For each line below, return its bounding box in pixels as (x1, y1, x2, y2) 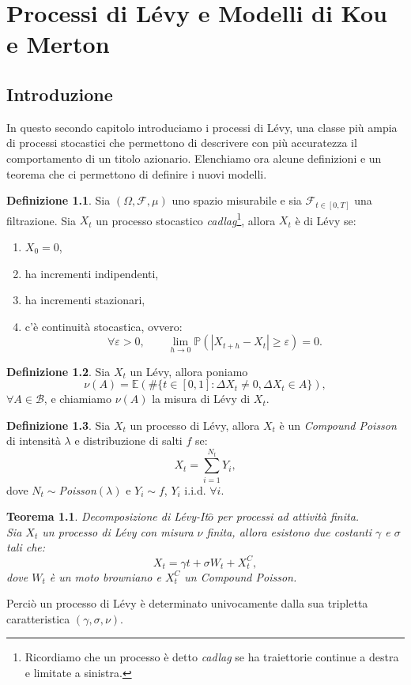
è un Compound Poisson (279, 416, 397, 433)
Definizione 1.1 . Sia (6, 192, 111, 209)
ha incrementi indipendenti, (25, 265, 159, 281)
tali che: (6, 539, 46, 555)
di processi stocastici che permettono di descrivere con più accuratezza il (6, 134, 357, 151)
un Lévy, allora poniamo (130, 363, 248, 379)
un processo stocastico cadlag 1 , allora (96, 209, 276, 228)
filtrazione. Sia (6, 212, 76, 228)
